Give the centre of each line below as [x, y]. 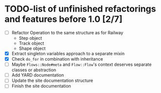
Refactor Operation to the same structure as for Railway [67, 32]
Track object [31, 43]
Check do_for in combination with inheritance [57, 59]
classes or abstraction [34, 70]
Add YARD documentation [38, 75]
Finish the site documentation [41, 86]
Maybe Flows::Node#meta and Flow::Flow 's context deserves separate [81, 64]
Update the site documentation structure [52, 80]
